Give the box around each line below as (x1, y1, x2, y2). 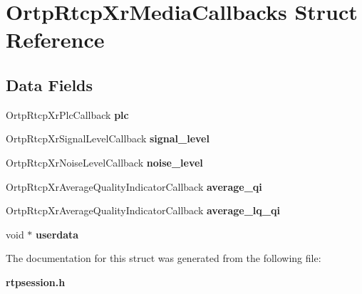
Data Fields (6, 73, 93, 95)
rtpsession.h (6, 274, 66, 289)
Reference (6, 25, 105, 54)
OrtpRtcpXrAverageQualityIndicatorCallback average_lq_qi (6, 203, 280, 218)
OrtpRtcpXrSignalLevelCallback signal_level (6, 131, 210, 146)
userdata (36, 226, 79, 241)
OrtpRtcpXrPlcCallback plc (6, 107, 129, 122)
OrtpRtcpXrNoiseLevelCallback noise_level (6, 154, 203, 169)
